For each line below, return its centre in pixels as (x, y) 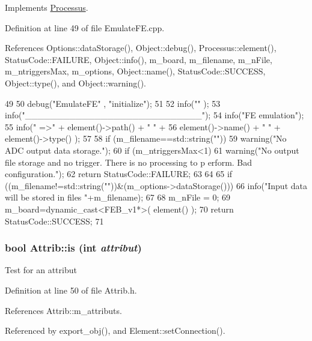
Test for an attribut (41, 270)
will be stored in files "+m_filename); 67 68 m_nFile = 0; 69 (118, 197)
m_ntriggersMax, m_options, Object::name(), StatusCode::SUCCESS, (135, 71)
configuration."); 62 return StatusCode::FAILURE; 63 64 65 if (119, 174)
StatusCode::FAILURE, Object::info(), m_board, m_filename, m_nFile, (139, 59)
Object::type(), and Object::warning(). (75, 83)
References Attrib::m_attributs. (63, 310)
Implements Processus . (47, 7)
